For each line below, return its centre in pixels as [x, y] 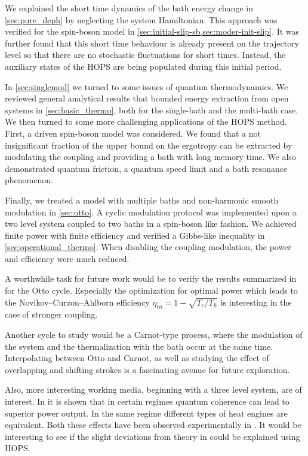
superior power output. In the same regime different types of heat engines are [146, 413]
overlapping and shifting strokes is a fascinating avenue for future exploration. [147, 369]
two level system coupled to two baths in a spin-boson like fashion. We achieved [151, 224]
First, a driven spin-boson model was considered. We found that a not [133, 133]
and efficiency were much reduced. [67, 258]
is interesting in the [256, 302]
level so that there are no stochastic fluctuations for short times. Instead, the [145, 55]
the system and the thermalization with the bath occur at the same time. [139, 346]
